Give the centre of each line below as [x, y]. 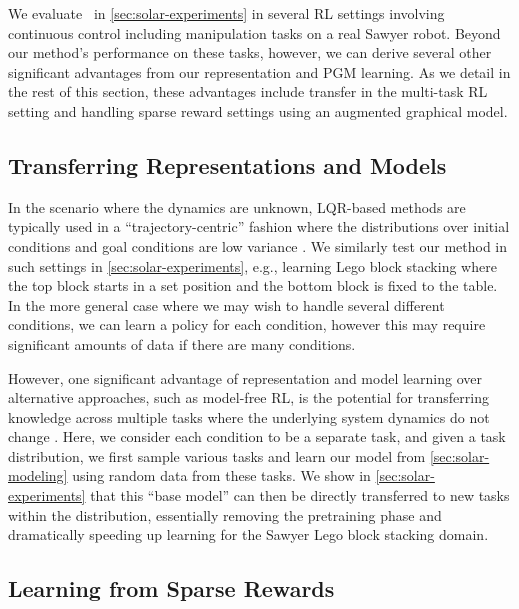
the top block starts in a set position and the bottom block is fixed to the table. [253, 285]
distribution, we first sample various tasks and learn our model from [217, 455]
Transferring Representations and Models [227, 164]
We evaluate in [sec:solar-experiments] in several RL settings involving [226, 13]
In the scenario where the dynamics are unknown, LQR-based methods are [237, 206]
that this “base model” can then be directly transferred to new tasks [300, 495]
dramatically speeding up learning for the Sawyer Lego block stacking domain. [248, 534]
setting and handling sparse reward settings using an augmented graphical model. [258, 110]
